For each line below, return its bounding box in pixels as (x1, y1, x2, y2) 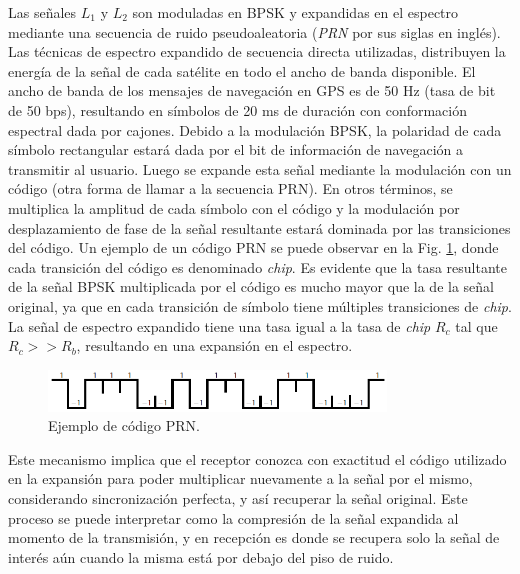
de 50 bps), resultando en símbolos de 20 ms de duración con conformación (8, 99, 467, 120)
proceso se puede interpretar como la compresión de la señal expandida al (8, 507, 459, 528)
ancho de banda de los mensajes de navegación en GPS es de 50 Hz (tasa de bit (8, 80, 496, 101)
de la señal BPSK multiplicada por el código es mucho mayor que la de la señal (8, 276, 494, 297)
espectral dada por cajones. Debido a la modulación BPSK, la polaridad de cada (8, 119, 502, 140)
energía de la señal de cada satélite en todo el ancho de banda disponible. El (8, 60, 476, 81)
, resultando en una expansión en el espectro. (76, 335, 353, 356)
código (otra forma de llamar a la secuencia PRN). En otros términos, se (8, 178, 453, 199)
